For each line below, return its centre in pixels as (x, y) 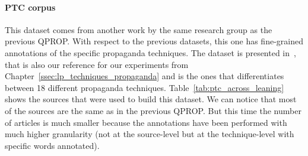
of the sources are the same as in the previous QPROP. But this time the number (153, 110)
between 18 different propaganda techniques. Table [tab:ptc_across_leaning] (145, 87)
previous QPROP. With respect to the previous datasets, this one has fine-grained (154, 41)
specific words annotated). (52, 145)
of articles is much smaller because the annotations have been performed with (146, 122)
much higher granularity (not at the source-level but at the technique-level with (150, 134)
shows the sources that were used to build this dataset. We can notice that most (151, 99)
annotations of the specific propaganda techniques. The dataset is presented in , (150, 52)
